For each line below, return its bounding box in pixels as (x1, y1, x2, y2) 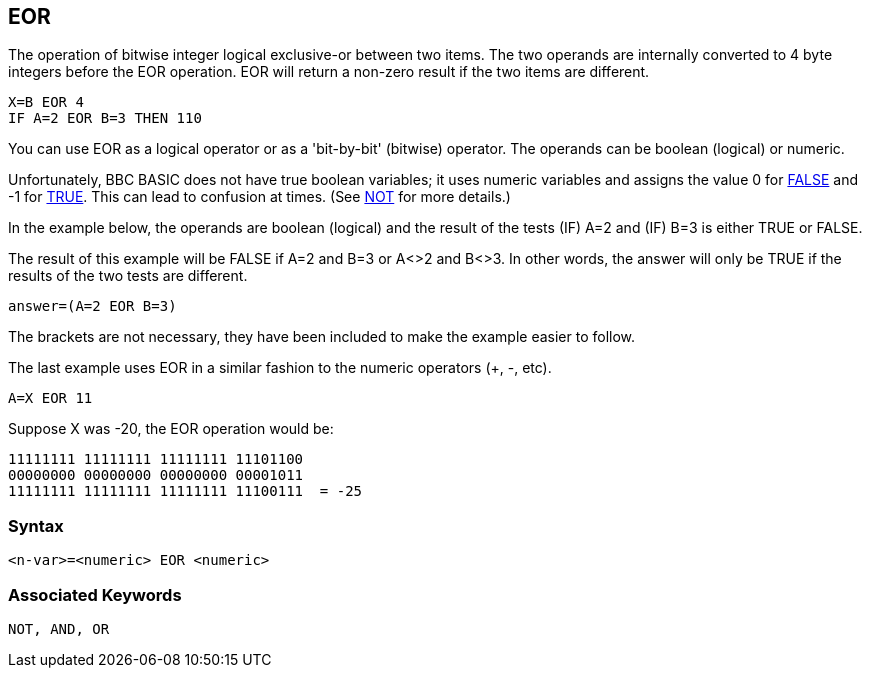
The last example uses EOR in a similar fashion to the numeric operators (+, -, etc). (8, 359, 552, 377)
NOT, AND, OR (8, 620, 110, 637)
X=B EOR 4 (8, 94, 84, 111)
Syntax (8, 515, 64, 536)
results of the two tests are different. (8, 267, 248, 285)
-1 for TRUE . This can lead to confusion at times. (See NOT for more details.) (8, 188, 511, 206)
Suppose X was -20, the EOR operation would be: (8, 420, 334, 438)
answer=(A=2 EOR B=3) (8, 298, 177, 315)
